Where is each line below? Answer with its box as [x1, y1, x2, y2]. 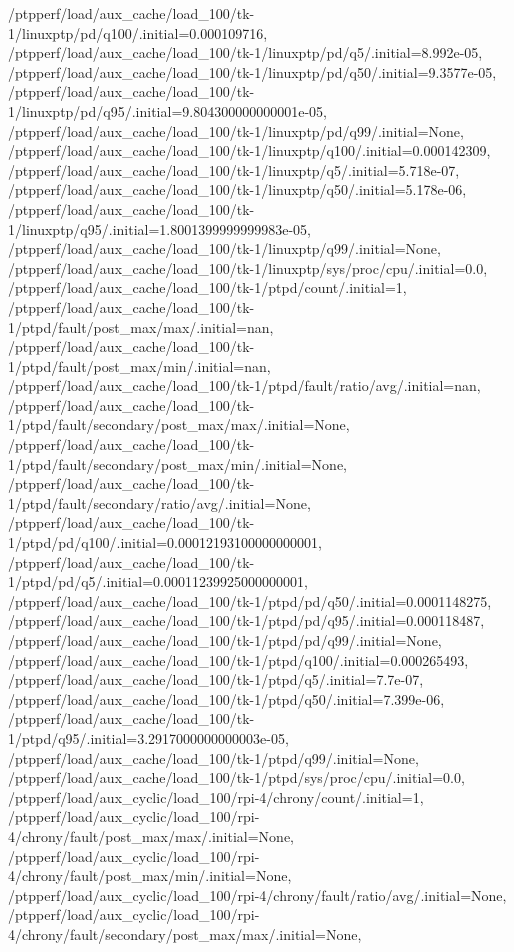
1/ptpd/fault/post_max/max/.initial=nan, [8, 316, 274, 337]
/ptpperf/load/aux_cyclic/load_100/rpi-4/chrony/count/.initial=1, [8, 786, 424, 807]
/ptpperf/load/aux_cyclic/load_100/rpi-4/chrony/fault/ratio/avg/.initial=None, [8, 884, 507, 905]
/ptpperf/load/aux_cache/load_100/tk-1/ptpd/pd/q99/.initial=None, [8, 630, 442, 650]
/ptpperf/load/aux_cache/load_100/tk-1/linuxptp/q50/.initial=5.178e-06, [8, 179, 467, 200]
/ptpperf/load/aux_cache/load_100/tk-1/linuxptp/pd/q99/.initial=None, [8, 120, 464, 141]
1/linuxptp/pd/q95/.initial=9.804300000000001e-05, [8, 100, 327, 121]
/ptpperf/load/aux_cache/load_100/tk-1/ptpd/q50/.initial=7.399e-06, [8, 688, 445, 709]
